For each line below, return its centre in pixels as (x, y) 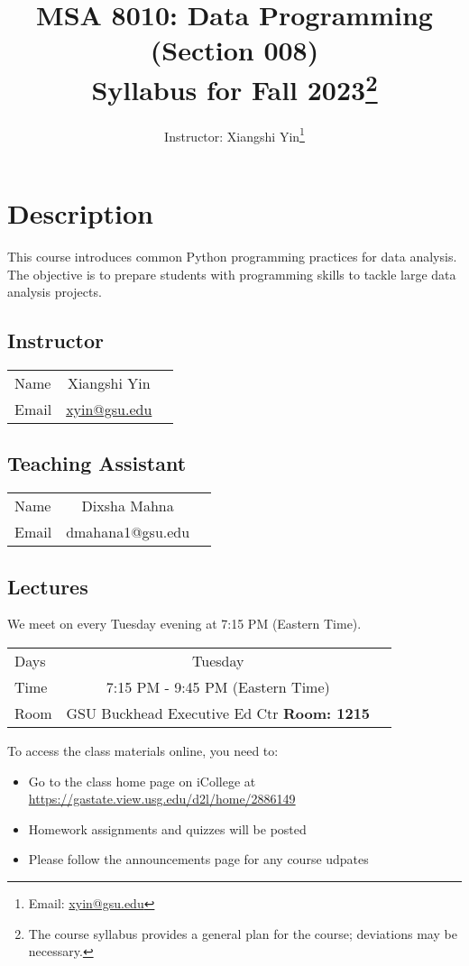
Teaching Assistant (97, 463)
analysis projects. (55, 292)
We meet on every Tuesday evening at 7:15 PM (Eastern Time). (184, 624)
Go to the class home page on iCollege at (142, 781)
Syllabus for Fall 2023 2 (234, 87)
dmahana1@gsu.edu (128, 532)
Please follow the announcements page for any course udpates (198, 859)
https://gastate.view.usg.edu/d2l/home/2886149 (162, 799)
